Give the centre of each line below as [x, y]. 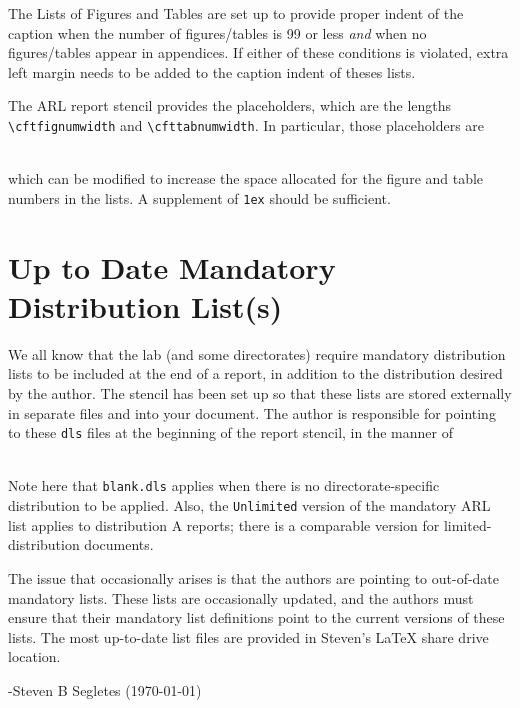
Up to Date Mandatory [172, 266]
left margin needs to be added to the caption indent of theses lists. [212, 71]
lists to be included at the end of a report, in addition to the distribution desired [255, 373]
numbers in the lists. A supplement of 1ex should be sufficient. [199, 197]
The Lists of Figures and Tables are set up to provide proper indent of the [236, 13]
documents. [119, 544]
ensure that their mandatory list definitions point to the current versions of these [256, 617]
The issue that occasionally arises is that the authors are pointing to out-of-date [254, 577]
